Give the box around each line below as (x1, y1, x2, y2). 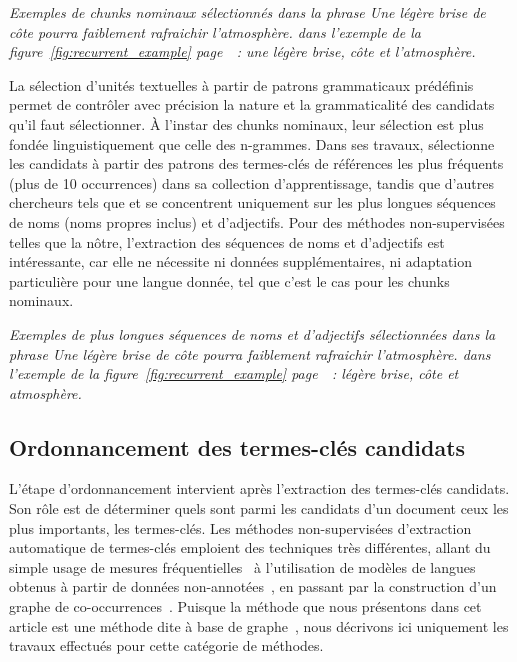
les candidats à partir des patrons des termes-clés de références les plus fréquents (9, 153, 504, 174)
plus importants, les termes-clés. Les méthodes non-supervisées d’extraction (9, 517, 472, 538)
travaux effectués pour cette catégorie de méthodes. (9, 635, 324, 656)
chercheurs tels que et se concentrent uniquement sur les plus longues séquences (9, 192, 496, 213)
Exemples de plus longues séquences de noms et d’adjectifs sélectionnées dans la (9, 323, 496, 344)
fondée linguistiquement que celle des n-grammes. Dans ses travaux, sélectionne (9, 133, 495, 154)
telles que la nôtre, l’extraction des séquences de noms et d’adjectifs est (9, 231, 445, 252)
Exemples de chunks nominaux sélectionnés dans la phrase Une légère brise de (9, 2, 486, 22)
